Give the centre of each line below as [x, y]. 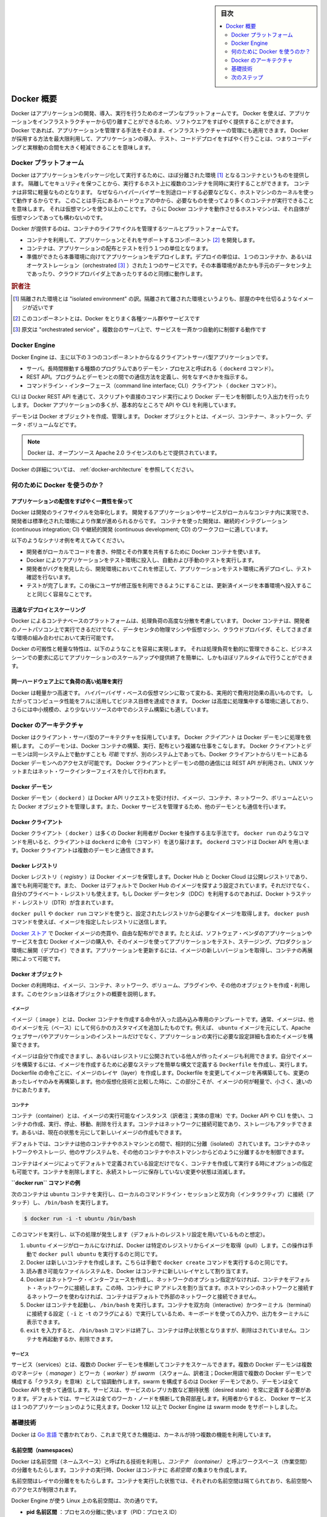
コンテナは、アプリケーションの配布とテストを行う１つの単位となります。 [119, 248]
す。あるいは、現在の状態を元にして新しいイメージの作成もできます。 [98, 1132]
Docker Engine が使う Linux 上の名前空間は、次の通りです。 [86, 1501]
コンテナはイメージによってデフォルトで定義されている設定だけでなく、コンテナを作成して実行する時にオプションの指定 [162, 1163]
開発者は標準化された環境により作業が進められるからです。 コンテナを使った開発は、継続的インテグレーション [149, 521]
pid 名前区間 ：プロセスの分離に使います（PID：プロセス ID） [103, 1512]
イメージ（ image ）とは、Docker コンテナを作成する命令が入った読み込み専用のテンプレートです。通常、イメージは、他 [163, 1019]
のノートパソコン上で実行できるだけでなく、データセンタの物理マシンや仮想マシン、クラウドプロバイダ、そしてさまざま [162, 629]
